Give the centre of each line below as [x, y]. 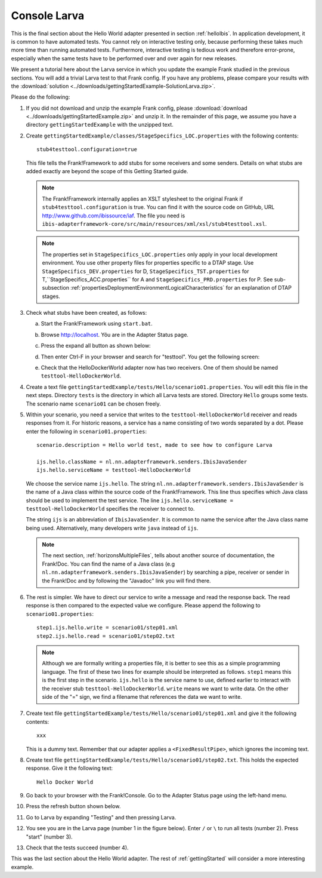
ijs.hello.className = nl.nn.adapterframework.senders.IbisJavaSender [142, 462]
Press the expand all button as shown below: [96, 346]
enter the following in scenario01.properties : [86, 431]
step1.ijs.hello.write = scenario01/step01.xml [107, 628]
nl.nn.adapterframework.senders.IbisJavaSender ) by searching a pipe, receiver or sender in [165, 572]
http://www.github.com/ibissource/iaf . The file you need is [114, 216]
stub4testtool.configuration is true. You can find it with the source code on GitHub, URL [158, 207]
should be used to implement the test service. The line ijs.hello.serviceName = [130, 500]
